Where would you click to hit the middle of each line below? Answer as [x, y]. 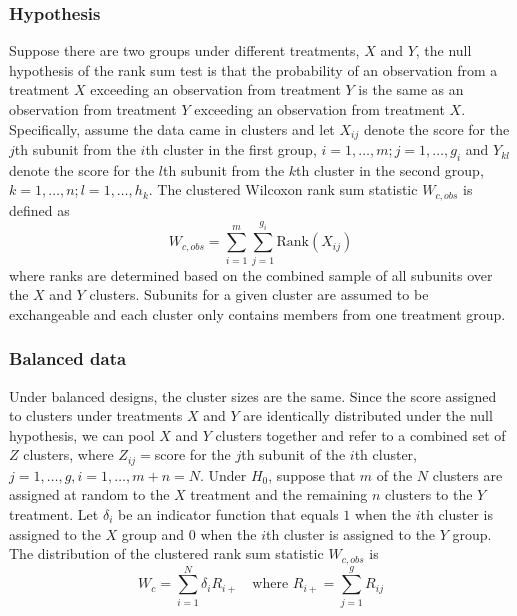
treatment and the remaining [279, 494]
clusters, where [68, 454]
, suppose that [312, 474]
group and [153, 533]
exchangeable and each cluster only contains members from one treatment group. [257, 313]
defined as [39, 209]
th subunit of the [293, 454]
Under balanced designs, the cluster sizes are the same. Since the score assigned [253, 395]
